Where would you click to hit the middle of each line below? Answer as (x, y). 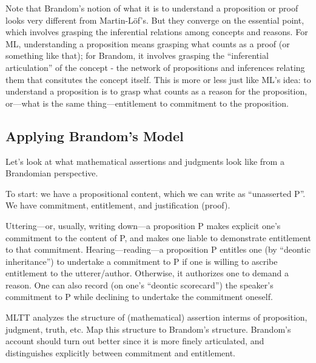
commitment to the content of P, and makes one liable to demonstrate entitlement (158, 237)
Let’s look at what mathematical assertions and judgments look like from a (145, 161)
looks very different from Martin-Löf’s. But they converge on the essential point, (155, 20)
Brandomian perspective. (52, 173)
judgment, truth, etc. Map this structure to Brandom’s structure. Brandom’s (148, 329)
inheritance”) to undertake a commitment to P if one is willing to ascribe (142, 261)
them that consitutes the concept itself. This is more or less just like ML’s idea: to (158, 79)
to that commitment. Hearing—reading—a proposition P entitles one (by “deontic (158, 249)
